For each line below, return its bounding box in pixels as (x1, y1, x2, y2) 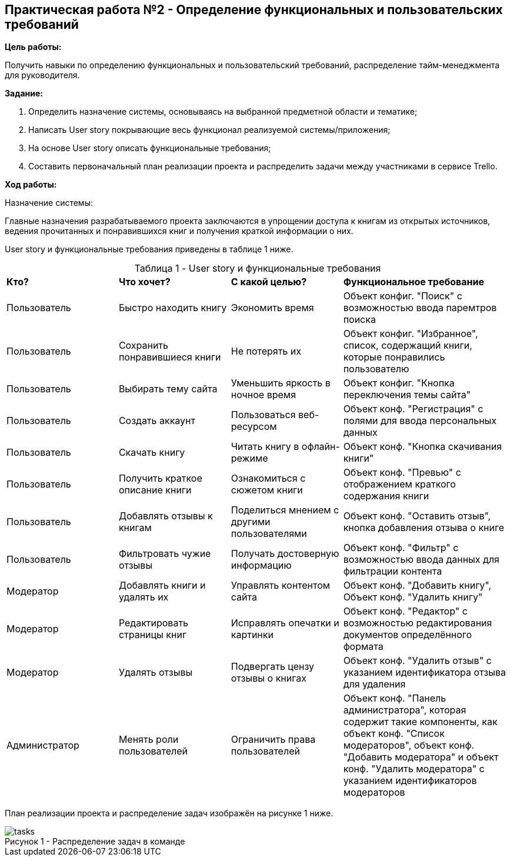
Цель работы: (5, 42, 62, 52)
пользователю (343, 363, 409, 375)
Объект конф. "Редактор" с (343, 605, 468, 618)
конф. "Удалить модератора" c (343, 763, 485, 775)
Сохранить (118, 339, 168, 352)
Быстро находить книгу (118, 302, 227, 314)
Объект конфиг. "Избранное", (343, 328, 478, 340)
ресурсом (231, 421, 277, 433)
